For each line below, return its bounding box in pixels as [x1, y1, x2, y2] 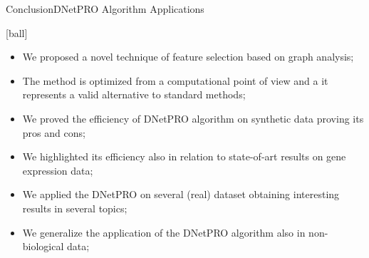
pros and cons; [22, 125, 85, 140]
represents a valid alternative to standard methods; [22, 87, 246, 102]
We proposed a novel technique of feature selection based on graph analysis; [22, 49, 354, 64]
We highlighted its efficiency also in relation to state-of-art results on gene [22, 149, 346, 164]
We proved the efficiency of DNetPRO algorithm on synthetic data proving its [22, 110, 364, 125]
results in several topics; [22, 200, 128, 215]
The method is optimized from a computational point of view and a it [22, 73, 328, 88]
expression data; [22, 162, 93, 177]
